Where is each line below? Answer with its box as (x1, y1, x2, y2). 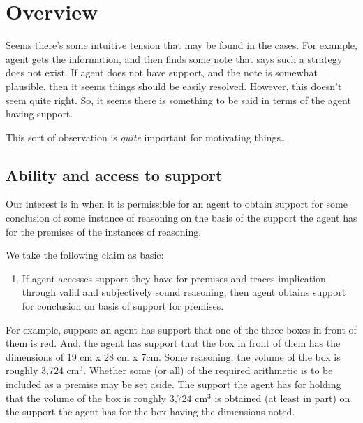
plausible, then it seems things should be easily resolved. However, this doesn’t (6, 78, 342, 93)
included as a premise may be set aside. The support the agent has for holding (6, 377, 341, 392)
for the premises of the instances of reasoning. (6, 224, 202, 238)
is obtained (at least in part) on (214, 390, 350, 405)
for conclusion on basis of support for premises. (22, 299, 224, 313)
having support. (6, 106, 73, 121)
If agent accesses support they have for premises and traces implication (22, 271, 326, 285)
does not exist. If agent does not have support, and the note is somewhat (6, 65, 318, 80)
